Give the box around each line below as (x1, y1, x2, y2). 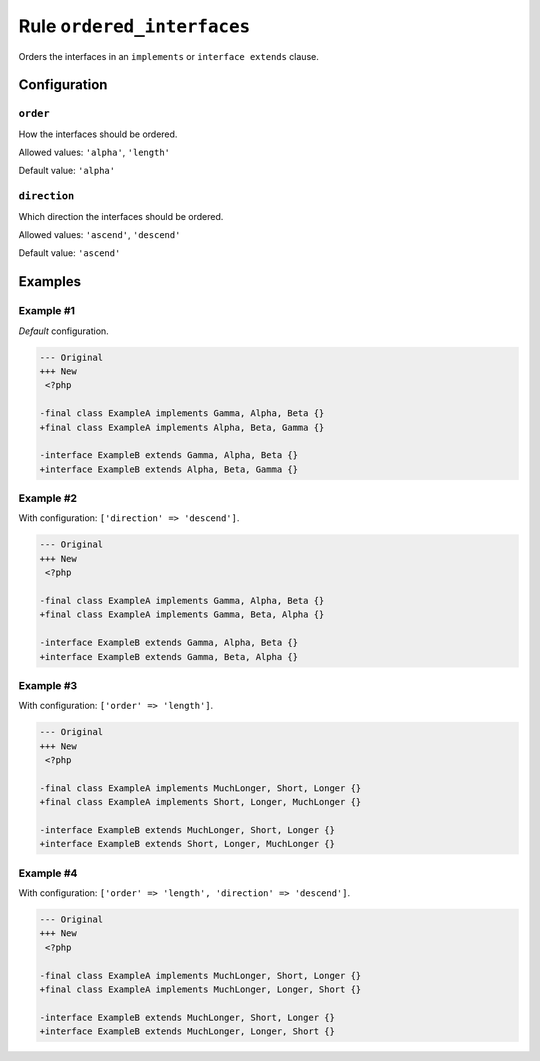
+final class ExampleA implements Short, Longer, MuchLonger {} (39, 796, 362, 808)
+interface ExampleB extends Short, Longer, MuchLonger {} (39, 838, 335, 850)
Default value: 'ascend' (18, 247, 121, 259)
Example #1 (18, 304, 75, 318)
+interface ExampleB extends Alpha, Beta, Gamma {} (39, 463, 299, 475)
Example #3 (18, 678, 78, 692)
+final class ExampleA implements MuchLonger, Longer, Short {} (39, 984, 362, 995)
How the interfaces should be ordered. (18, 128, 178, 140)
